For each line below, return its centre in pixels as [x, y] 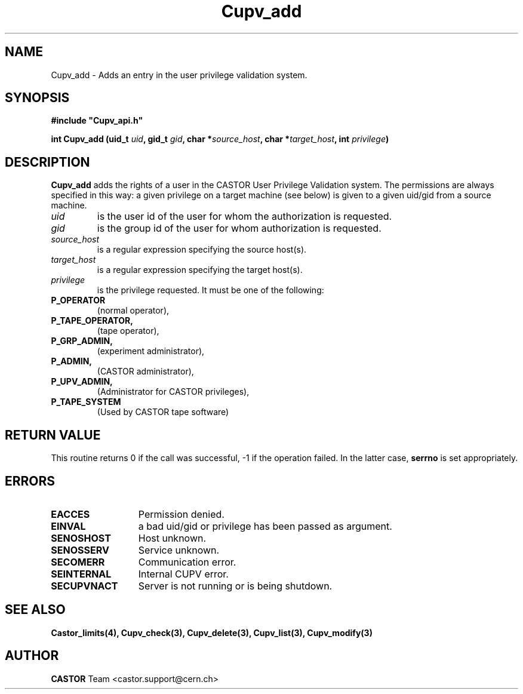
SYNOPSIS [37, 98]
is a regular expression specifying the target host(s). [200, 270]
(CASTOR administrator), [145, 371]
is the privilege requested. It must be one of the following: [210, 290]
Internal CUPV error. [183, 574]
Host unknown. [172, 538]
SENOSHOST [81, 538]
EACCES [70, 514]
